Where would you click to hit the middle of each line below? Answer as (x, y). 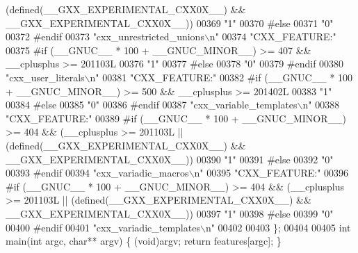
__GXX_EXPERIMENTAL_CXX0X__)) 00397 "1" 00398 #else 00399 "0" (170, 213)
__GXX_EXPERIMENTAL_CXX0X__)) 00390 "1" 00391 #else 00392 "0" (170, 159)
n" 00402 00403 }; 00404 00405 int (278, 227)
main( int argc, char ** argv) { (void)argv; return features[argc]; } (144, 241)
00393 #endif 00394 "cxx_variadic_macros (97, 173)
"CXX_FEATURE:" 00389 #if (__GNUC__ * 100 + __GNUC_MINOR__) (176, 118)
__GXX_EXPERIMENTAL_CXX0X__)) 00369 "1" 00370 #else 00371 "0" (170, 23)
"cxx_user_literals (45, 77)
